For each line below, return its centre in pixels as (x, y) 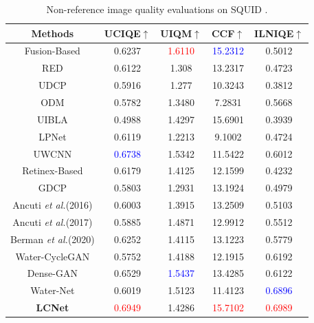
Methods (53, 33)
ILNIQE (274, 33)
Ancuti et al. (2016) (53, 205)
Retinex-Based (53, 170)
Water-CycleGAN (53, 256)
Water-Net (53, 290)
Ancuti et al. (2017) (53, 221)
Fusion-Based (52, 51)
